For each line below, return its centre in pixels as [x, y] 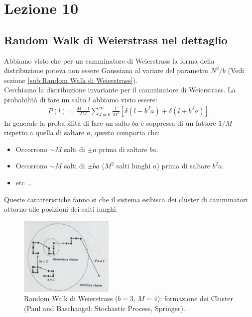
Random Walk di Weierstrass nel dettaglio [116, 40]
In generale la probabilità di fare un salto [67, 122]
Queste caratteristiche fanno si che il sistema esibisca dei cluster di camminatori [126, 199]
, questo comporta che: [125, 132]
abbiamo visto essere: [125, 99]
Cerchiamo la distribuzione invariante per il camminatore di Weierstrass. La [120, 90]
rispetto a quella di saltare [44, 132]
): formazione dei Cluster [195, 298]
